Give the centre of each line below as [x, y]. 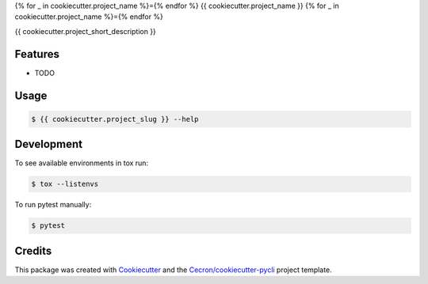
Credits [33, 250]
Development [49, 144]
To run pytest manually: [53, 205]
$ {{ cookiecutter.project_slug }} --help [115, 119]
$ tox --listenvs [65, 184]
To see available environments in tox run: [82, 163]
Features [37, 54]
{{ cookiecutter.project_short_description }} [85, 31]
